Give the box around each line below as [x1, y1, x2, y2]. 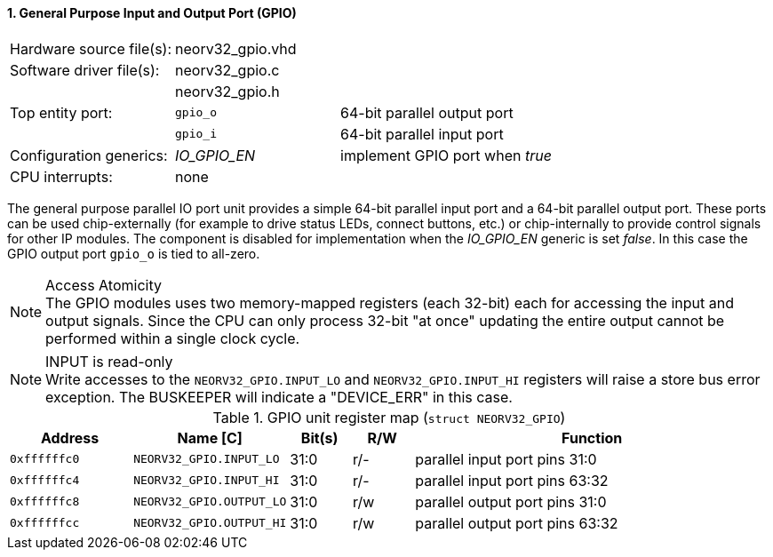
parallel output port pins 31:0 [415, 492, 607, 511]
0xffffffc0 [10, 452, 80, 466]
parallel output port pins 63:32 [415, 513, 618, 532]
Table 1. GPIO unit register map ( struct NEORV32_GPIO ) [212, 408, 566, 426]
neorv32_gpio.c [175, 60, 280, 79]
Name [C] [177, 428, 243, 447]
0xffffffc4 [10, 473, 80, 488]
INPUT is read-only [45, 352, 173, 370]
